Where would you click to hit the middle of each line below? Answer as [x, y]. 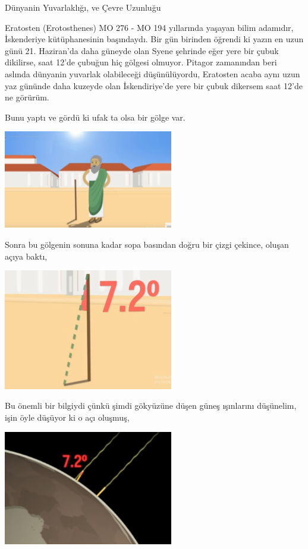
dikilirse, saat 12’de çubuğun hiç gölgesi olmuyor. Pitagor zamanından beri [141, 62]
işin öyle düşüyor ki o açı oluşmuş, [67, 417]
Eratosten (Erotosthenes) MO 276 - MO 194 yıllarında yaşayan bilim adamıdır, [149, 27]
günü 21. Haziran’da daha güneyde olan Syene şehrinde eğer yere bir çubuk [142, 50]
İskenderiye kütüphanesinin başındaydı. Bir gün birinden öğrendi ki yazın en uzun [154, 39]
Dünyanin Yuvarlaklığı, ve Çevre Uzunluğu [83, 7]
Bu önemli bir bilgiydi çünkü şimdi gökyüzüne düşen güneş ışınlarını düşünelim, [151, 406]
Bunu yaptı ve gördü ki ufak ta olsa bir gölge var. [95, 117]
